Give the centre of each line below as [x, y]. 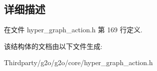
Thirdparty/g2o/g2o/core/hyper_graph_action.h [78, 62]
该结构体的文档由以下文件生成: [53, 46]
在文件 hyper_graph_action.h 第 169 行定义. [73, 30]
